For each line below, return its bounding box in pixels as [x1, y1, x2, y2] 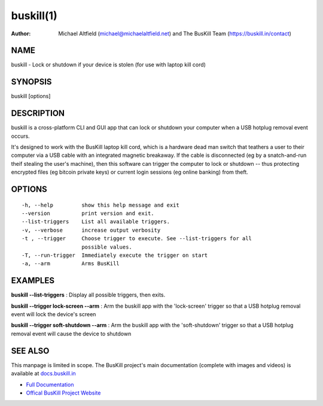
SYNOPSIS [11, 77, 52, 87]
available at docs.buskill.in [11, 370, 76, 377]
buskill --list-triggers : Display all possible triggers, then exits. [11, 291, 166, 299]
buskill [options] [11, 93, 51, 100]
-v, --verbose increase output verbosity [22, 226, 161, 234]
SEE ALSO [11, 346, 50, 356]
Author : [11, 30, 31, 37]
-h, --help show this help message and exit [22, 201, 179, 208]
